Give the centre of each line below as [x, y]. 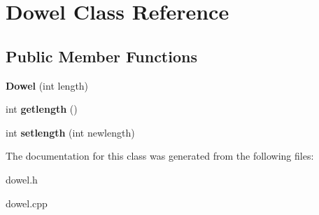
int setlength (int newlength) [70, 132]
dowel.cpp [27, 203]
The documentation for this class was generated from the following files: [160, 156]
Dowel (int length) [47, 85]
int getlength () [42, 109]
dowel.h [22, 179]
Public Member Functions [101, 56]
